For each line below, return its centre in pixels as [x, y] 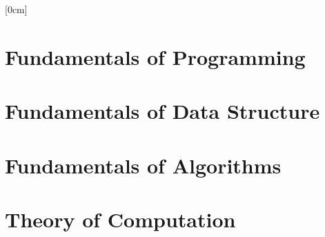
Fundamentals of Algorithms [143, 165]
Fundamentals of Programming [155, 56]
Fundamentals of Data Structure [162, 111]
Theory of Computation [120, 219]
